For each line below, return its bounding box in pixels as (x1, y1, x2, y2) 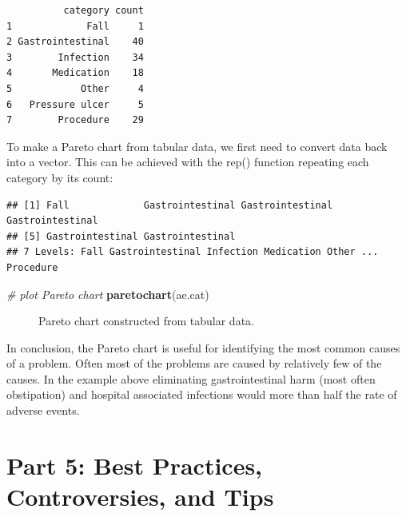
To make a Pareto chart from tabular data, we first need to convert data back (6, 137, 388, 154)
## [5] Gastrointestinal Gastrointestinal (6, 230, 236, 242)
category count (63, 5, 144, 16)
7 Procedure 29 (6, 114, 144, 126)
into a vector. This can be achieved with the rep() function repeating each (6, 153, 369, 170)
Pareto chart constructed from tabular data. (38, 312, 254, 329)
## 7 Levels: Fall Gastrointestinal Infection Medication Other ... (6, 246, 379, 258)
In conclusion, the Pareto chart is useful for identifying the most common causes (6, 339, 400, 356)
